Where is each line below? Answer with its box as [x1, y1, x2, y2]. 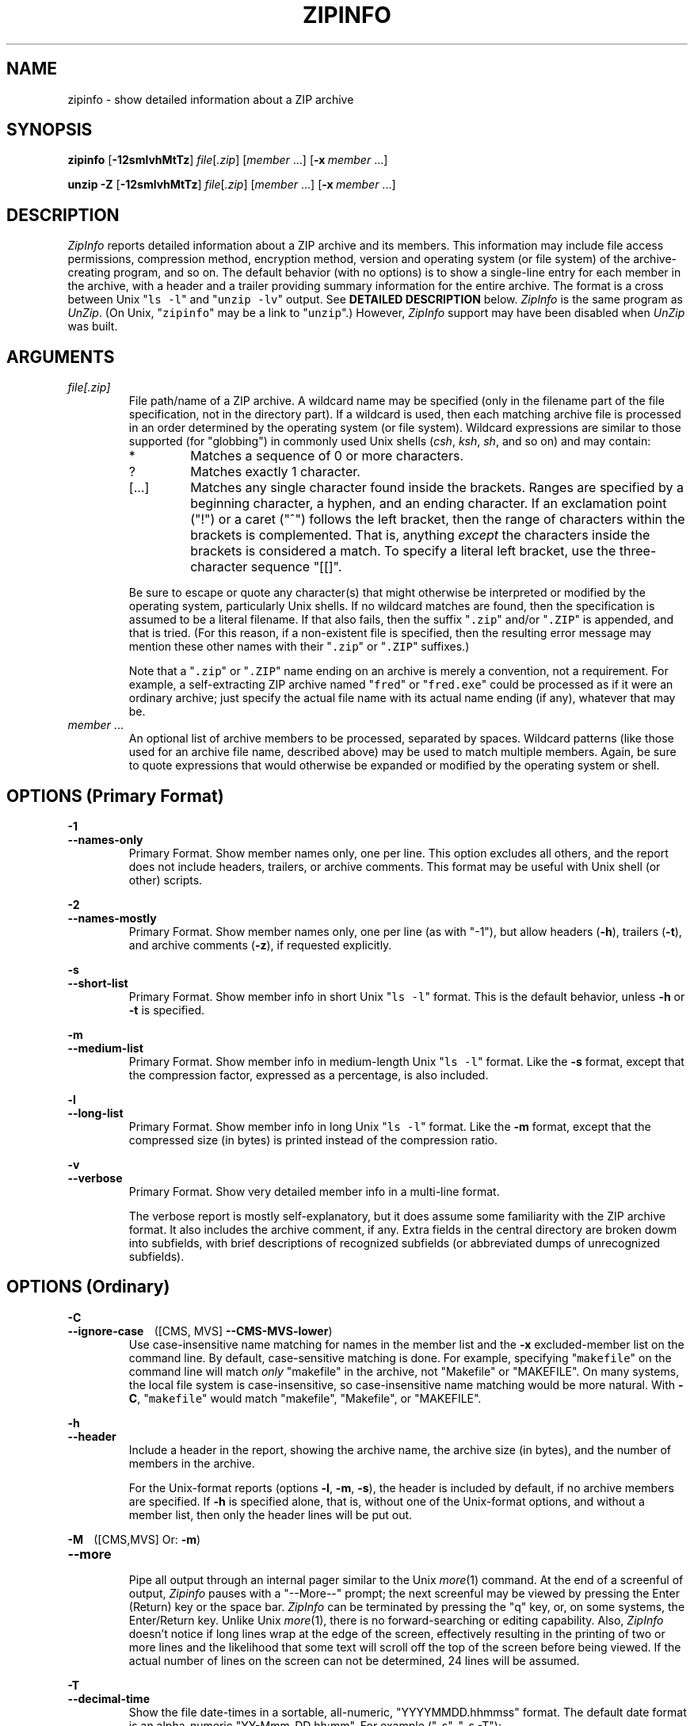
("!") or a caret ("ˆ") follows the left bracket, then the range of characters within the [190, 511, 685, 528]
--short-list [67, 976, 128, 990]
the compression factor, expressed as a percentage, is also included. [128, 1067, 489, 1082]
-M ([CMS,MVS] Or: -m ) [67, 1532, 201, 1546]
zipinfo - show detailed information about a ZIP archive [67, 92, 354, 106]
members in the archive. [128, 1456, 255, 1470]
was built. [67, 319, 118, 334]
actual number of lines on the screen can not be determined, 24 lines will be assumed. [128, 1653, 580, 1667]
